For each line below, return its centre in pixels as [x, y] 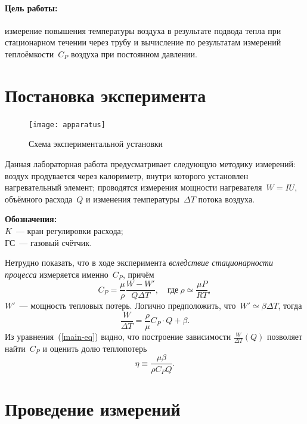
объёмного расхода [39, 199]
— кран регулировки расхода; [69, 230]
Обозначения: [31, 219]
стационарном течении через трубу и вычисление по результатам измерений [143, 42]
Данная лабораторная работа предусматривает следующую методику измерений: [150, 163]
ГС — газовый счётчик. [49, 242]
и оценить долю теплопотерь [95, 348]
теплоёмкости [30, 53]
